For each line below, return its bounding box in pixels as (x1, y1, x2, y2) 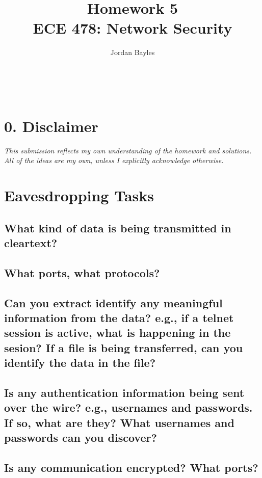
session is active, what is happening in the (4, 325, 231, 340)
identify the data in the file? (4, 355, 156, 370)
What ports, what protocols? (4, 264, 160, 280)
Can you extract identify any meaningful (4, 295, 223, 310)
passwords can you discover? (4, 430, 157, 445)
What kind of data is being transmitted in (4, 220, 231, 235)
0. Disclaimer (4, 115, 98, 136)
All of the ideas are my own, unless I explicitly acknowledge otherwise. (4, 155, 224, 166)
